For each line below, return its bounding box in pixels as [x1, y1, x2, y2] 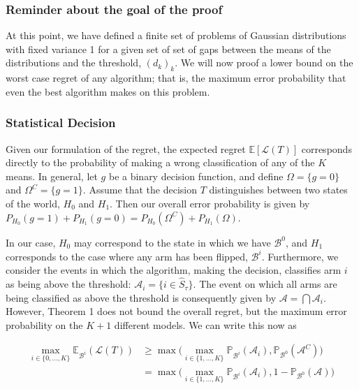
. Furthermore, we [261, 249, 339, 263]
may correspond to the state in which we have [73, 235, 271, 249]
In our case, [6, 235, 56, 249]
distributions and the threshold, [6, 55, 142, 70]
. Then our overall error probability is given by [110, 196, 310, 210]
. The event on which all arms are [193, 277, 337, 291]
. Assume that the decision [82, 182, 197, 197]
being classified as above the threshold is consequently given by [6, 290, 277, 304]
